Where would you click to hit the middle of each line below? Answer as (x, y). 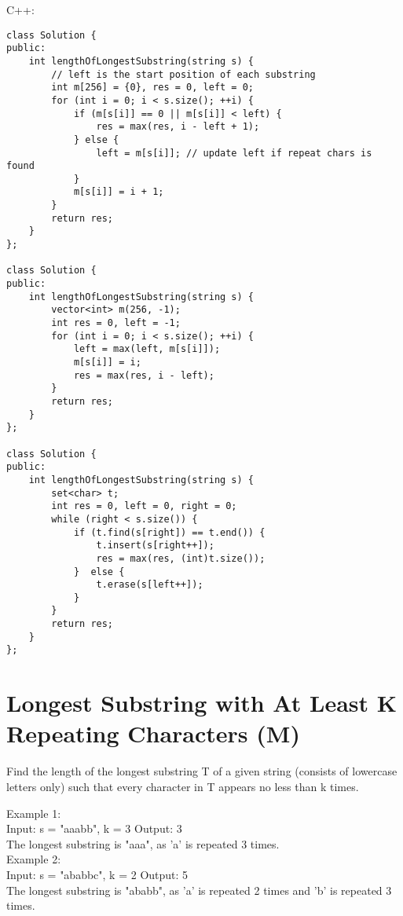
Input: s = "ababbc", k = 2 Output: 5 (97, 874)
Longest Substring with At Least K (201, 703)
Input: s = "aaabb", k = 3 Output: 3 (94, 828)
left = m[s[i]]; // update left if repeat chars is (234, 153)
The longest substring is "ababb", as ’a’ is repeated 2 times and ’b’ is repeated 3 (199, 890)
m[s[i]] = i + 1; (119, 192)
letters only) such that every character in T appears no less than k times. (183, 786)
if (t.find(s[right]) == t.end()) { (169, 532)
